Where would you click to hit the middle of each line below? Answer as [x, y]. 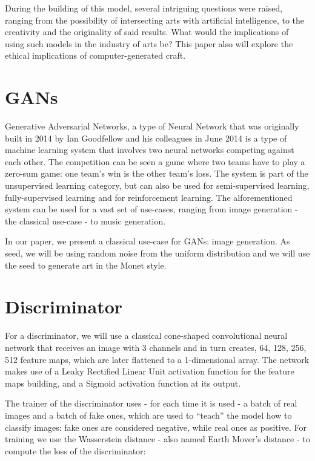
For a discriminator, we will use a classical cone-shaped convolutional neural [146, 335]
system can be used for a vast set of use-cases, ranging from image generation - [151, 209]
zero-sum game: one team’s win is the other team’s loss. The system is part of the [157, 173]
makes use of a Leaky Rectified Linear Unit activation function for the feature [150, 371]
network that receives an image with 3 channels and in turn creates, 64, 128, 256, [156, 347]
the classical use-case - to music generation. [85, 221]
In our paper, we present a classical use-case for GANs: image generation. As [148, 241]
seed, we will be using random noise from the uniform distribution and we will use [157, 253]
